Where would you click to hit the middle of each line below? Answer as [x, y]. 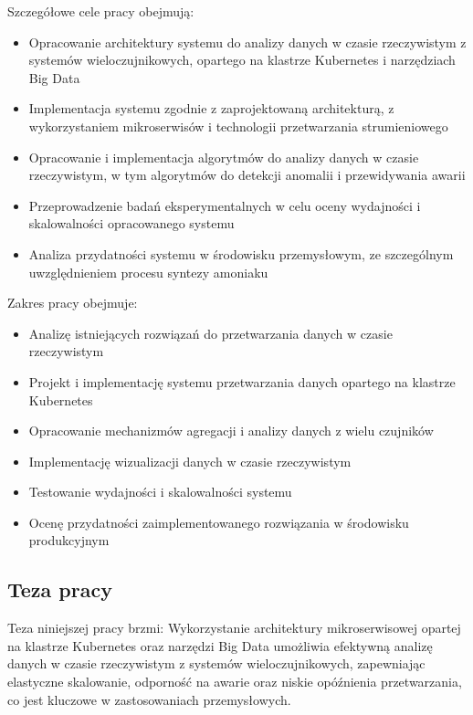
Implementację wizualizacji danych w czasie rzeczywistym [190, 461]
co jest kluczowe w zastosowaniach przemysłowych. [149, 699]
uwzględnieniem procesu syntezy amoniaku [148, 272]
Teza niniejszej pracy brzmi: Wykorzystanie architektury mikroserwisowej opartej [234, 628]
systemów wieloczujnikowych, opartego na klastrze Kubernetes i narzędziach [242, 60]
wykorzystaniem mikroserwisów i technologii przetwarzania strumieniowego [238, 126]
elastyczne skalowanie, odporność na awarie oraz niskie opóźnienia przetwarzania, [235, 682]
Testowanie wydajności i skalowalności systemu [160, 492]
